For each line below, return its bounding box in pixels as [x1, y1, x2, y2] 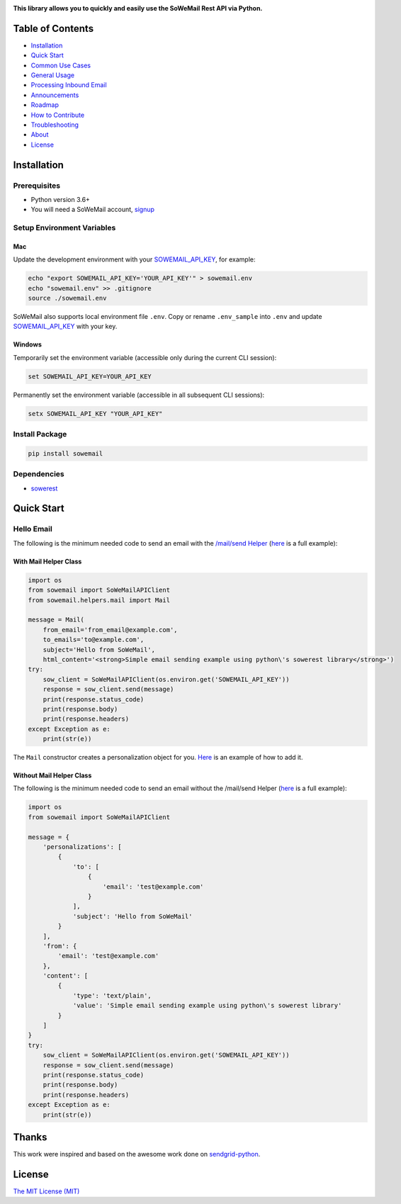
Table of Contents [13, 22, 94, 35]
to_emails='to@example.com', [43, 636, 145, 644]
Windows [13, 340, 42, 349]
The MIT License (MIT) [13, 1187, 80, 1195]
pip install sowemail [28, 449, 103, 457]
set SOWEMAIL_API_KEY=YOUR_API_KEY [28, 372, 152, 381]
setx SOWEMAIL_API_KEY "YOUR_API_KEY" [28, 410, 163, 417]
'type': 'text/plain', [72, 991, 152, 999]
